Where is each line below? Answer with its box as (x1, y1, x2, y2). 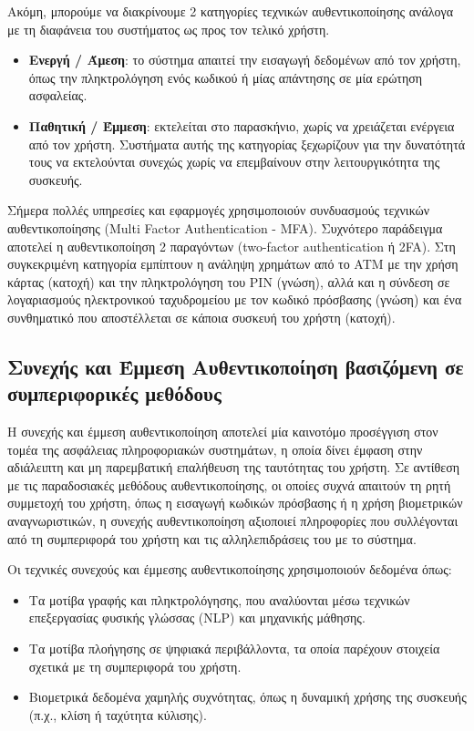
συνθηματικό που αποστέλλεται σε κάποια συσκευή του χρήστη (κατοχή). (7, 307, 396, 326)
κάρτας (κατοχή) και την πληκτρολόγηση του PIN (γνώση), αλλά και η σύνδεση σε (7, 272, 450, 291)
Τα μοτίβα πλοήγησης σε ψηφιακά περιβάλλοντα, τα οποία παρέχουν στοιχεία (28, 639, 440, 658)
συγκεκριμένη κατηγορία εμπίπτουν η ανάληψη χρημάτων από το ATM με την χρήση (7, 254, 459, 273)
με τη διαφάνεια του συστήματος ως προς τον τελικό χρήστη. (7, 19, 330, 38)
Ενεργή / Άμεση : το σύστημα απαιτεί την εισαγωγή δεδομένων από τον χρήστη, (28, 50, 461, 69)
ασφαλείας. (28, 86, 88, 105)
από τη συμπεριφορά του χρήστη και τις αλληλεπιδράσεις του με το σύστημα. (7, 529, 417, 548)
